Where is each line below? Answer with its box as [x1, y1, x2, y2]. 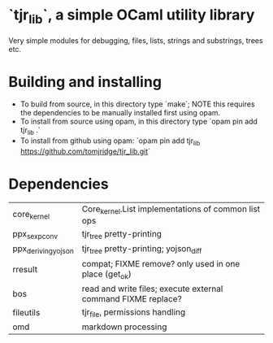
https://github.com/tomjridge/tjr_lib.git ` [19, 146, 151, 156]
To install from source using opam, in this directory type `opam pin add [19, 116, 258, 127]
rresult [12, 264, 38, 276]
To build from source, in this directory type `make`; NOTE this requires [19, 99, 255, 109]
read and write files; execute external [81, 283, 223, 294]
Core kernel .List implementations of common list [81, 203, 261, 216]
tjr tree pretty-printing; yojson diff [81, 243, 202, 256]
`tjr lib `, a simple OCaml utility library [8, 6, 255, 27]
